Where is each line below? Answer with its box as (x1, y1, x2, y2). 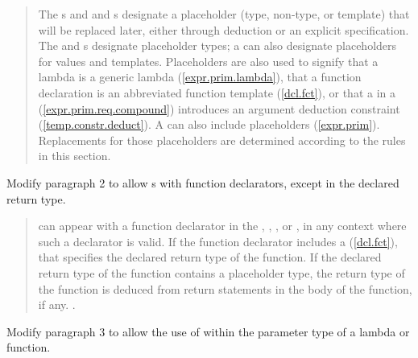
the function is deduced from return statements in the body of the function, (38, 280, 412, 297)
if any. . (38, 296, 76, 313)
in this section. (38, 147, 111, 164)
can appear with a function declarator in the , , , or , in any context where (38, 217, 407, 234)
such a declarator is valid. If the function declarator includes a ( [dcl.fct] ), (38, 232, 398, 249)
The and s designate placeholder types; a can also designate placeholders (38, 37, 397, 54)
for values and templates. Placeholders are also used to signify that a (38, 52, 379, 69)
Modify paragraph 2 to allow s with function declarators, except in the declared (6, 174, 399, 191)
